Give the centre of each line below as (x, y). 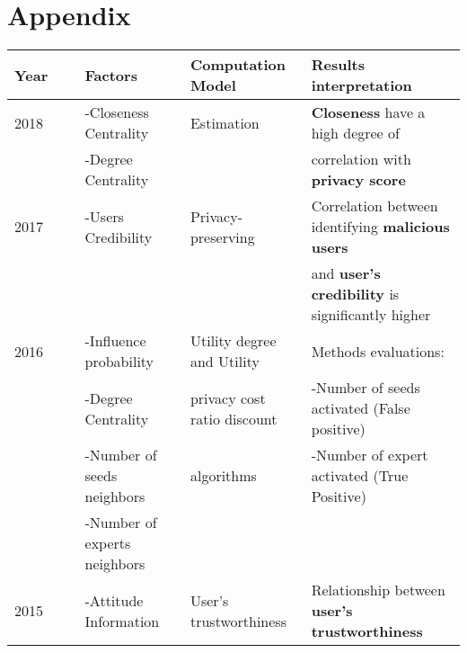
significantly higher (371, 315)
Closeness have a (368, 112)
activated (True (360, 476)
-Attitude (114, 600)
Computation (238, 65)
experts (108, 543)
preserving (222, 237)
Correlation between (374, 206)
